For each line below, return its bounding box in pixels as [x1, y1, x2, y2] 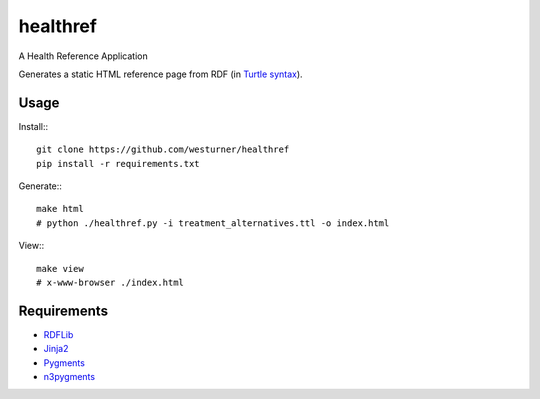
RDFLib [43, 328, 74, 340]
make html [36, 203, 84, 215]
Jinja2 [43, 343, 69, 355]
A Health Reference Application [18, 50, 149, 62]
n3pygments [43, 371, 95, 383]
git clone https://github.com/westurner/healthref [36, 144, 290, 155]
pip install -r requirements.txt [36, 158, 200, 169]
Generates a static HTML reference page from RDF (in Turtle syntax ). [18, 68, 304, 80]
